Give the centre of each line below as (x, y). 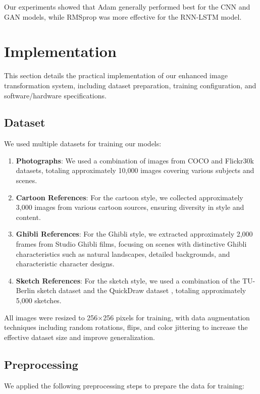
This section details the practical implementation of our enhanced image (116, 75)
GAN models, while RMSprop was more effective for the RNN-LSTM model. (123, 16)
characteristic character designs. (65, 264)
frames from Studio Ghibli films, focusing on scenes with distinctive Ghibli (131, 244)
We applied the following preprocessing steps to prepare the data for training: (124, 385)
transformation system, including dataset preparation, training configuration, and (130, 85)
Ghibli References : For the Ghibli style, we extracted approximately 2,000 (134, 234)
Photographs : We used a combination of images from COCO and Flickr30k (135, 160)
